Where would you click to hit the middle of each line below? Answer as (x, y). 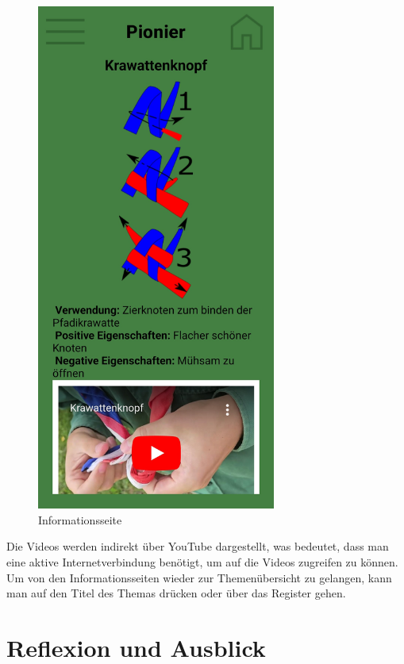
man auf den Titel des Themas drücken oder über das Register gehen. (176, 593)
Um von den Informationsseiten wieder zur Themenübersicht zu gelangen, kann (199, 577)
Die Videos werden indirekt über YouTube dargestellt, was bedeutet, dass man (198, 546)
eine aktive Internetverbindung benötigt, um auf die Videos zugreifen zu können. (202, 561)
